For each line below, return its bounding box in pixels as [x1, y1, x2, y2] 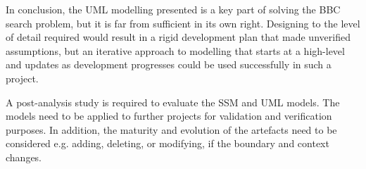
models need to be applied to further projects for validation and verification [6, 108, 332, 123]
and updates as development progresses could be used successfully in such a [6, 57, 332, 72]
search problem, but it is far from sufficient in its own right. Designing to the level [6, 15, 360, 30]
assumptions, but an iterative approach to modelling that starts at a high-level [6, 43, 345, 58]
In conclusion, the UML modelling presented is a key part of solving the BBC [6, 2, 341, 16]
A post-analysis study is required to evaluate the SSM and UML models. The [6, 94, 340, 109]
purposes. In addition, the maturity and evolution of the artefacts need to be [6, 122, 337, 137]
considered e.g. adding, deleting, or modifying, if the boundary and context [6, 136, 329, 151]
